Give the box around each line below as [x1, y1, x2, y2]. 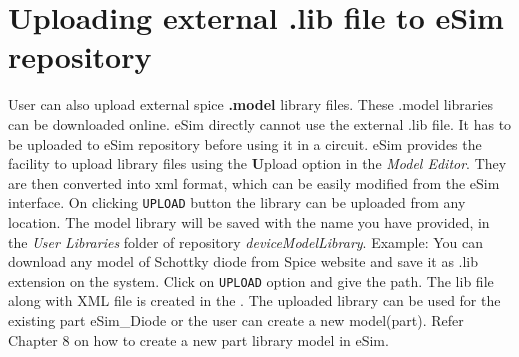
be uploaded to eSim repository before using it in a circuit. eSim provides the [8, 133, 482, 154]
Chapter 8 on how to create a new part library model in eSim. [8, 329, 389, 350]
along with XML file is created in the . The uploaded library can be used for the [8, 290, 501, 311]
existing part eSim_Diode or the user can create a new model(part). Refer [8, 309, 464, 330]
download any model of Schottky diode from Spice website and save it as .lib [8, 251, 479, 272]
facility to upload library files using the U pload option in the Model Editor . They [8, 153, 507, 174]
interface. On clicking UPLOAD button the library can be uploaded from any [8, 192, 466, 213]
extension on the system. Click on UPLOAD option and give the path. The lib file [8, 270, 494, 291]
